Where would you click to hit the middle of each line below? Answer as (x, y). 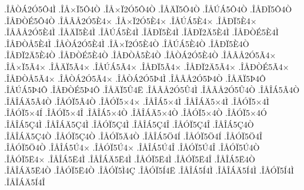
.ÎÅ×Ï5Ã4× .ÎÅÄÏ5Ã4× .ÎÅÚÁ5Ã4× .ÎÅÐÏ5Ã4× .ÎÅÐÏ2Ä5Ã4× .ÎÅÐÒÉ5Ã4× (147, 66)
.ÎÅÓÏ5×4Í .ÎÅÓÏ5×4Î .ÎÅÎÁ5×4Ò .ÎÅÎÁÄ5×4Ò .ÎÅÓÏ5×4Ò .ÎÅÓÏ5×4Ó (136, 113)
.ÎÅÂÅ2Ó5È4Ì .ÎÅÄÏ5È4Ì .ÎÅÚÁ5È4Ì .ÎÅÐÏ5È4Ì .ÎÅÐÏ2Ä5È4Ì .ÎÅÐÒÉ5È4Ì (141, 32)
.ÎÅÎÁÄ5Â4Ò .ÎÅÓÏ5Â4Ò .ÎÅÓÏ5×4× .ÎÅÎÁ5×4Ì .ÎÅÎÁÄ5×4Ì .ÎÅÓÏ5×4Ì (137, 101)
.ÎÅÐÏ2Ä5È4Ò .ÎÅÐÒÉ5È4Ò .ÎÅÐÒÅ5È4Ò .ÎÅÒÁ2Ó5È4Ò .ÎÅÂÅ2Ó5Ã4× (140, 55)
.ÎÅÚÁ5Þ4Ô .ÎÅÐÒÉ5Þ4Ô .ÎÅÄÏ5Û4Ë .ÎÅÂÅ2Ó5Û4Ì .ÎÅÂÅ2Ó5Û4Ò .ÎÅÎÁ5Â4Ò (152, 90)
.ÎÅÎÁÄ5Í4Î (25, 181)
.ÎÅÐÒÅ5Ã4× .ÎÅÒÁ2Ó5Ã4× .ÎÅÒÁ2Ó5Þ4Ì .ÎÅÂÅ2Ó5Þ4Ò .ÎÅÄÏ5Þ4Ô (135, 78)
